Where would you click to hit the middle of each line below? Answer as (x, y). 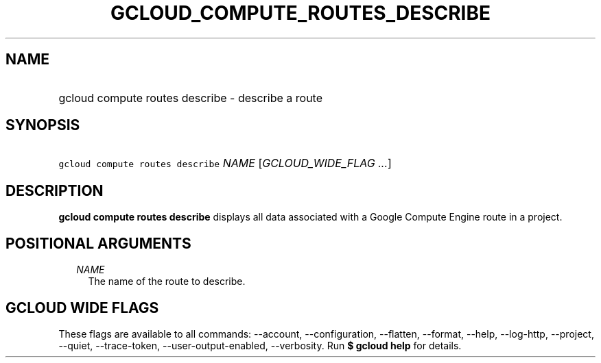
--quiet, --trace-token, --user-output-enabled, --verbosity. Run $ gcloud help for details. (260, 345)
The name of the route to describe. (167, 281)
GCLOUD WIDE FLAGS (82, 308)
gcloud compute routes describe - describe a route (190, 98)
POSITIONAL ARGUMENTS (98, 243)
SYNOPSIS (43, 125)
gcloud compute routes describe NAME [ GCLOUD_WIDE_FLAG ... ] (225, 163)
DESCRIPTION (55, 190)
